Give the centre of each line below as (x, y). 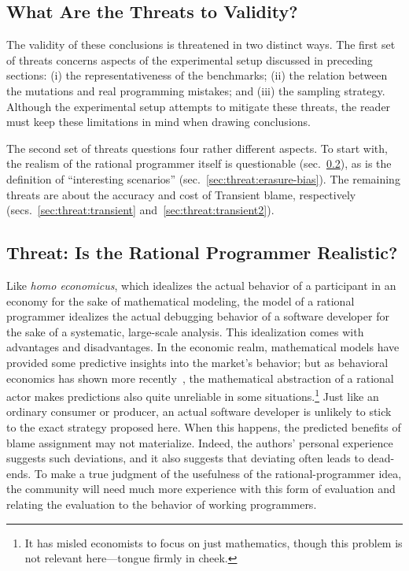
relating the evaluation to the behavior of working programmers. (162, 504)
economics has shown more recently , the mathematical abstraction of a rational (200, 378)
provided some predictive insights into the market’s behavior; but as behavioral (197, 362)
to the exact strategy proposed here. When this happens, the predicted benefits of (204, 426)
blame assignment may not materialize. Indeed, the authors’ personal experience (200, 442)
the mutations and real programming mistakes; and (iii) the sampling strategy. (196, 90)
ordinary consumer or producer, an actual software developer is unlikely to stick (199, 412)
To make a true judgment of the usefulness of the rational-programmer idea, (218, 473)
